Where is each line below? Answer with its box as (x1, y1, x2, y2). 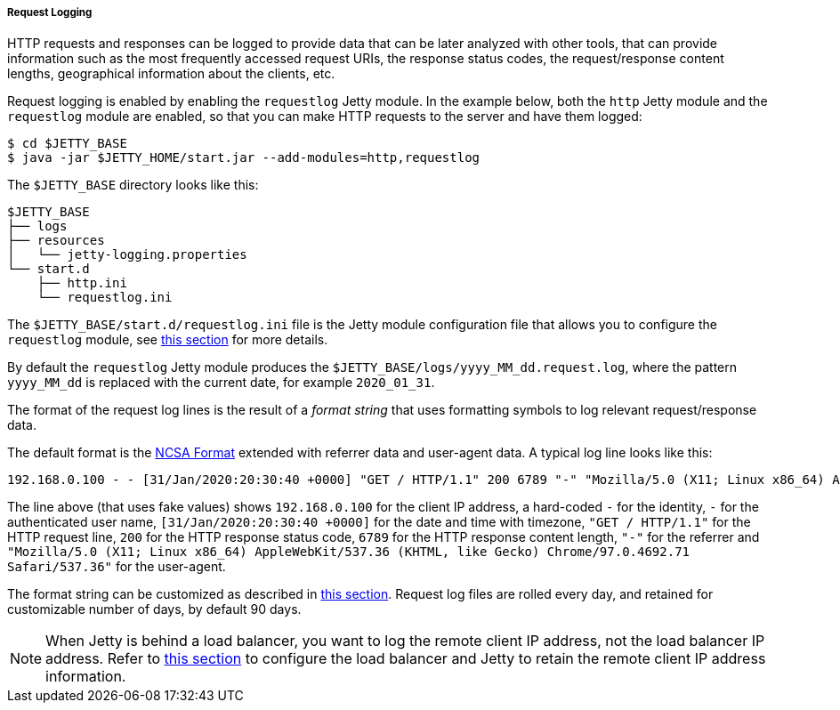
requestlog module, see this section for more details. (7, 332, 328, 348)
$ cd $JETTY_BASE (7, 136, 127, 151)
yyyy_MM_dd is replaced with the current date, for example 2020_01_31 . (7, 375, 435, 391)
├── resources (7, 233, 105, 248)
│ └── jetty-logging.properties (7, 247, 247, 262)
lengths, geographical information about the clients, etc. (7, 66, 335, 82)
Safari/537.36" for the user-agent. (7, 559, 226, 575)
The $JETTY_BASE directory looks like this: (7, 177, 259, 193)
